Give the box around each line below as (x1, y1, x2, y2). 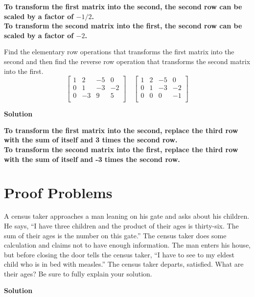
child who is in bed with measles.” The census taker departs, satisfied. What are (4, 259, 244, 269)
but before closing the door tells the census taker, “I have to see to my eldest (4, 249, 235, 259)
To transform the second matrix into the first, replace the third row (4, 144, 238, 155)
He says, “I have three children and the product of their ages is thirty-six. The (4, 220, 239, 230)
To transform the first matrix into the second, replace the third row (4, 125, 238, 135)
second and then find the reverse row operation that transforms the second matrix (4, 56, 251, 66)
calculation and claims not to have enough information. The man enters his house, (4, 240, 251, 250)
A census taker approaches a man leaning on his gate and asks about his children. (4, 211, 250, 221)
